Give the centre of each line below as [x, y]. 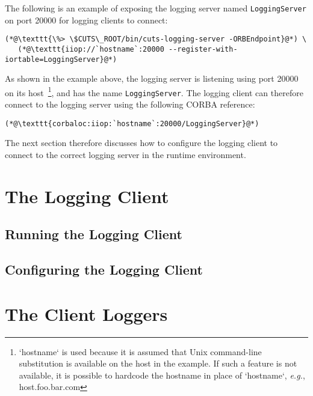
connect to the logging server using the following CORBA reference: [130, 104]
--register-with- [203, 49]
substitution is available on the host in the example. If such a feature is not [158, 363]
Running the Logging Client [94, 234]
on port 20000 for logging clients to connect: [86, 20]
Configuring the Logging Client [104, 270]
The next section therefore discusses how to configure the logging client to [141, 143]
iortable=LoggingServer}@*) [61, 59]
